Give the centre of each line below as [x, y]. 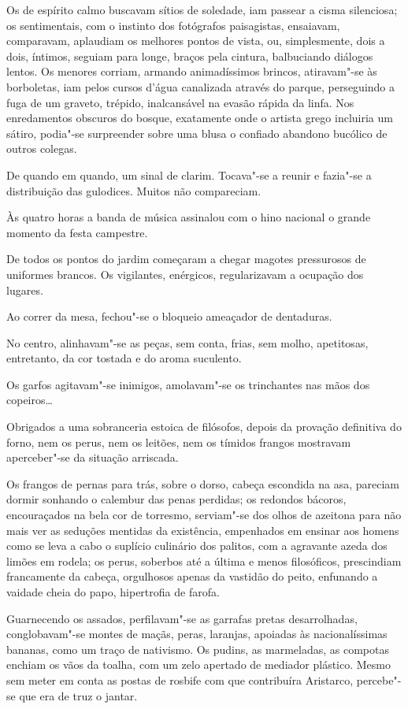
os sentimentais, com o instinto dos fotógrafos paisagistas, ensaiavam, [173, 25]
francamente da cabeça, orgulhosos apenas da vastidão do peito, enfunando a [192, 576]
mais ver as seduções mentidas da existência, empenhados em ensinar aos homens [203, 530]
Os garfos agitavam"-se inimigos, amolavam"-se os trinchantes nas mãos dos [188, 384]
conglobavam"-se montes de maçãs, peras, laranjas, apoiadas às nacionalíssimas [197, 634]
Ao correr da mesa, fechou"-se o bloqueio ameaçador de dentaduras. [169, 316]
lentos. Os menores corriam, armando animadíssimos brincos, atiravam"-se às [192, 71]
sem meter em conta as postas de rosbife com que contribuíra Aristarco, [180, 679]
